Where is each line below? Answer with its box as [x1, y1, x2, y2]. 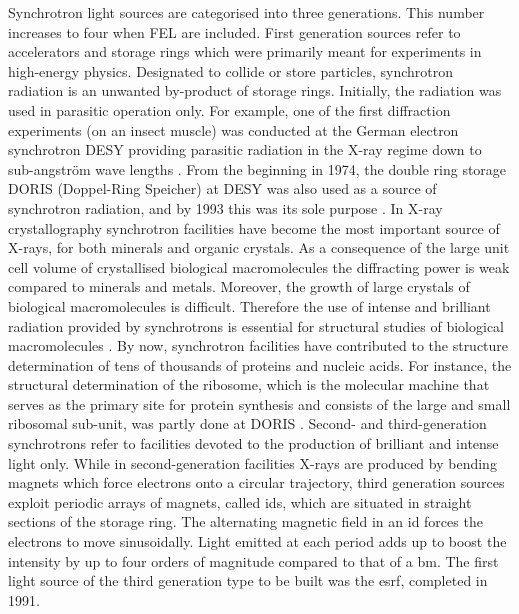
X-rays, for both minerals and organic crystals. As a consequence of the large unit [8, 237, 510, 258]
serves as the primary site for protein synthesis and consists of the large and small [8, 393, 511, 414]
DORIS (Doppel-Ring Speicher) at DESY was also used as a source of [8, 178, 437, 199]
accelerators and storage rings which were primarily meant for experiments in [8, 41, 482, 62]
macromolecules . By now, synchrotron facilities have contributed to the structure [8, 335, 509, 356]
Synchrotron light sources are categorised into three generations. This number [8, 2, 485, 22]
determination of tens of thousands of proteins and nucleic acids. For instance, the [8, 354, 512, 375]
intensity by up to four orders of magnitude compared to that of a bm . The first [8, 550, 499, 571]
